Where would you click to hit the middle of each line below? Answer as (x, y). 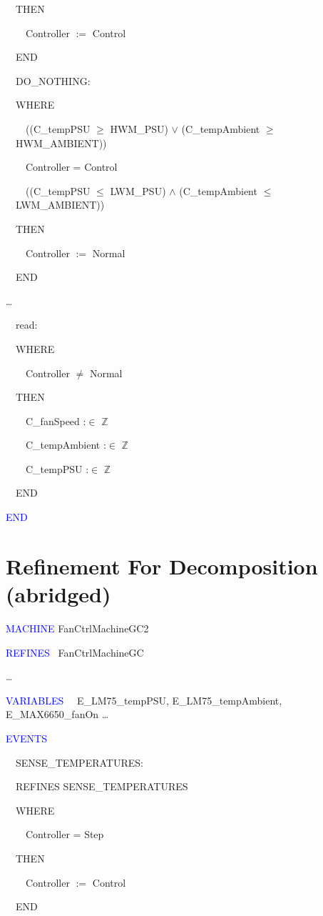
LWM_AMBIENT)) (60, 205)
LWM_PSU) (138, 190)
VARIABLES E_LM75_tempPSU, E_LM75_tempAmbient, (144, 700)
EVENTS (26, 738)
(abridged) (58, 594)
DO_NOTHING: (53, 80)
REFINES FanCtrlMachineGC (75, 652)
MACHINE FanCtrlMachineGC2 (77, 628)
